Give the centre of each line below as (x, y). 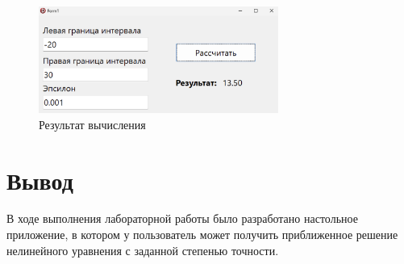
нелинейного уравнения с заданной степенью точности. (143, 250)
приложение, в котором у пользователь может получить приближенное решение (202, 235)
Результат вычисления (92, 124)
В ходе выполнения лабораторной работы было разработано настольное (182, 218)
